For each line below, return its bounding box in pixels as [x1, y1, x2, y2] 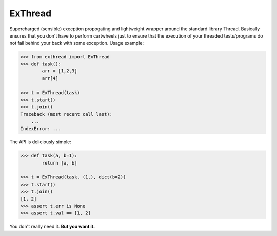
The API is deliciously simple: [9, 139, 71, 145]
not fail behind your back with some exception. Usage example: [9, 40, 144, 46]
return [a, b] [42, 160, 77, 166]
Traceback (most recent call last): [20, 111, 113, 117]
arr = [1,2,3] [42, 68, 77, 74]
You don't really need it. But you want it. [9, 224, 95, 230]
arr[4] [42, 75, 58, 81]
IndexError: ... [20, 126, 62, 132]
